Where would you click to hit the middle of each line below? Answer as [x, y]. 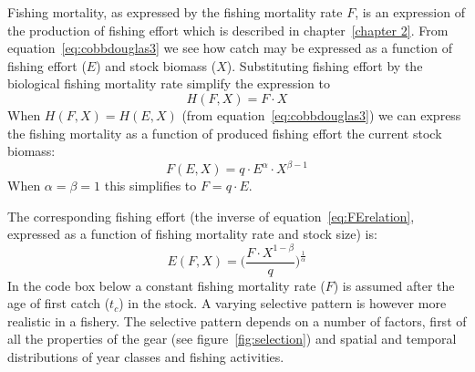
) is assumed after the [394, 285]
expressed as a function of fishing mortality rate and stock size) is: [192, 234]
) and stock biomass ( [156, 65]
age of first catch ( [59, 303]
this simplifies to [150, 186]
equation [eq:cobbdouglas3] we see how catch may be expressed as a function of [230, 48]
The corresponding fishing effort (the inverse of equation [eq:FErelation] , [211, 216]
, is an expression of [410, 12]
